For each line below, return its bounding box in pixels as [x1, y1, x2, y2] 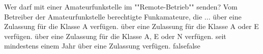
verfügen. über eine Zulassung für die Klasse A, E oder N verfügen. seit [4, 30, 226, 41]
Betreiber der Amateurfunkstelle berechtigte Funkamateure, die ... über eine [4, 11, 242, 21]
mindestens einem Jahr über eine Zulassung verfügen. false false [4, 40, 200, 51]
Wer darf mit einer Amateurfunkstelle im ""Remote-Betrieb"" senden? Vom [4, 1, 238, 11]
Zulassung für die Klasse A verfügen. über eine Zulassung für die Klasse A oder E [4, 21, 259, 31]
